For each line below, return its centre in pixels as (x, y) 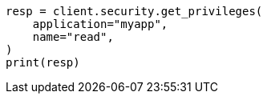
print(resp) (43, 62)
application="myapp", (100, 24)
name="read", (73, 37)
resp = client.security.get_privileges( (134, 11)
